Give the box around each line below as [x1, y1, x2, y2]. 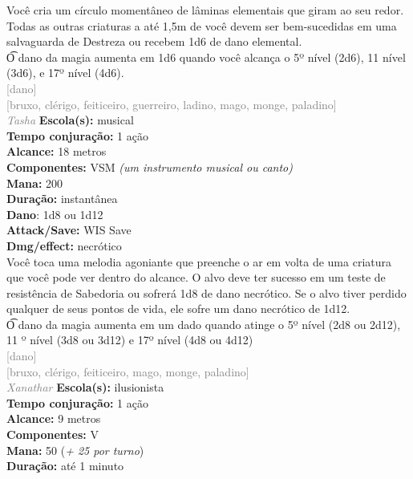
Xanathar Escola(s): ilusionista [6, 379, 164, 396]
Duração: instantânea [6, 190, 118, 207]
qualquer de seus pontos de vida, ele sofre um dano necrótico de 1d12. [6, 300, 350, 317]
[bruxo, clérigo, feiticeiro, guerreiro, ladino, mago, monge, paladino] [6, 95, 337, 112]
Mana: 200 [6, 174, 63, 191]
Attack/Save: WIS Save [6, 221, 132, 238]
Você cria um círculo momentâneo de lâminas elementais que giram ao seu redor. [6, 2, 404, 18]
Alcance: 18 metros [6, 143, 107, 160]
